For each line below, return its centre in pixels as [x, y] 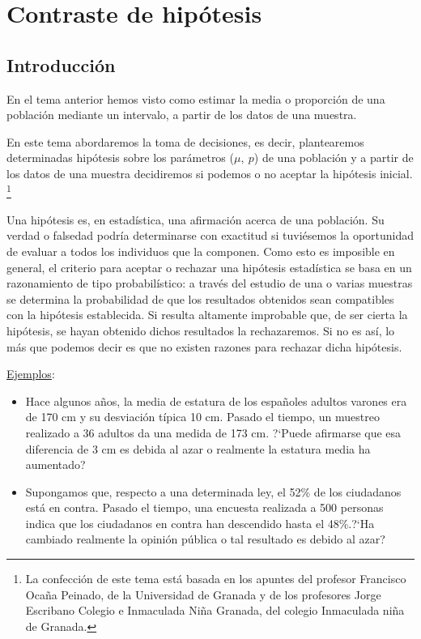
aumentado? [55, 464]
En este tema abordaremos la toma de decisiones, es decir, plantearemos [185, 141]
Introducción [61, 64]
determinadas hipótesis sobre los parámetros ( [120, 158]
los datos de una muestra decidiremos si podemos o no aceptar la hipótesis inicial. [210, 173]
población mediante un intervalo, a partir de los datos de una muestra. [182, 115]
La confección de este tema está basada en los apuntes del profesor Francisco [216, 579]
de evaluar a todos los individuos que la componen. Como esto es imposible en [201, 251]
